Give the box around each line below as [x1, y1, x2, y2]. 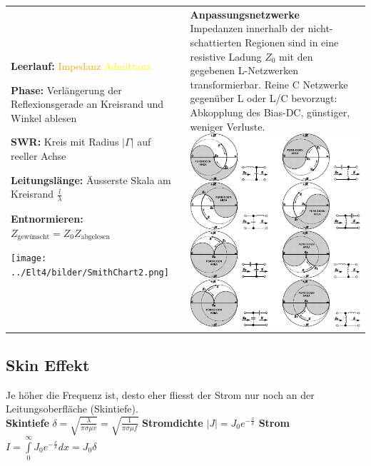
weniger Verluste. [190, 118, 265, 133]
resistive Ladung [190, 49, 262, 64]
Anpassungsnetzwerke [190, 6, 300, 21]
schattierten [190, 34, 242, 49]
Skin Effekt [6, 353, 90, 375]
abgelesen [81, 233, 110, 241]
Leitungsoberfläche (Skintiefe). [6, 401, 138, 416]
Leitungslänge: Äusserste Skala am [11, 172, 171, 187]
